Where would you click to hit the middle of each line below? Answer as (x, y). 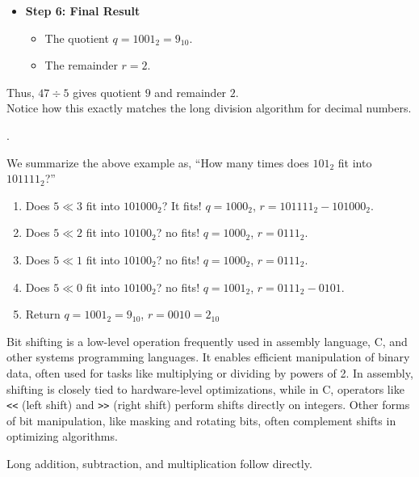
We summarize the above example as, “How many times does (158, 162)
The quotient (77, 38)
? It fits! (182, 205)
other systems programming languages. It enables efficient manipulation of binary (208, 357)
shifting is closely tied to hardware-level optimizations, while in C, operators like (205, 388)
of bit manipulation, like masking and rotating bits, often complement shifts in (201, 420)
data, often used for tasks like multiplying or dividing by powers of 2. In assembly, (210, 372)
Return (43, 314)
